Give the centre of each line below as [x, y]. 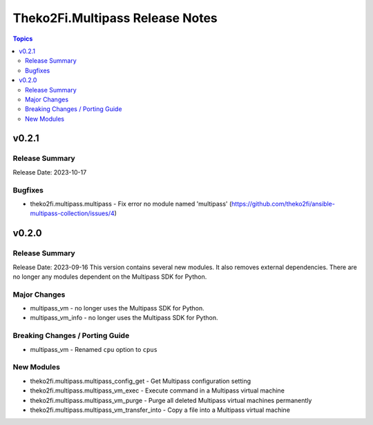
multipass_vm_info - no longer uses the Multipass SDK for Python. [124, 318]
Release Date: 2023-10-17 [50, 172]
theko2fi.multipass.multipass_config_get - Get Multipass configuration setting [141, 381]
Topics [23, 39]
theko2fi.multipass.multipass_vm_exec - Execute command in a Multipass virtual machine [157, 391]
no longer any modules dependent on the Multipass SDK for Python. [110, 277]
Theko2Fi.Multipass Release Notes [115, 18]
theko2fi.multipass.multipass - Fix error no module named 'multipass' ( [131, 204]
